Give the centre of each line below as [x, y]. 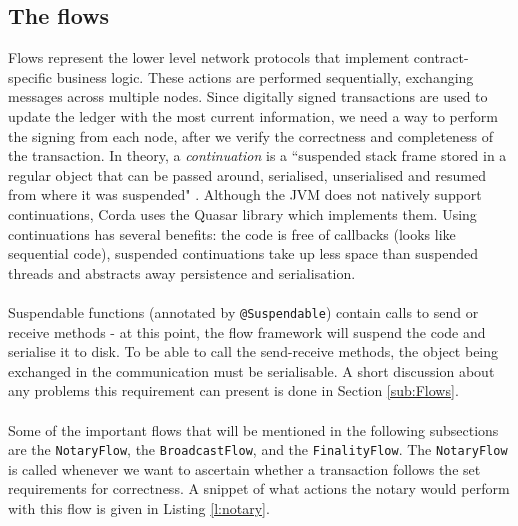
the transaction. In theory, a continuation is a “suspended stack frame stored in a [257, 155]
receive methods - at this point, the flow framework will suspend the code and [247, 331]
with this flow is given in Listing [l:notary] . [139, 507]
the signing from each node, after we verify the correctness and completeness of [251, 135]
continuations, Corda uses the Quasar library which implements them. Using [242, 213]
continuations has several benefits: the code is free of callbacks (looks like [232, 233]
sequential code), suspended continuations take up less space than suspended [243, 253]
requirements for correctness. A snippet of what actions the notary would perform [259, 488]
